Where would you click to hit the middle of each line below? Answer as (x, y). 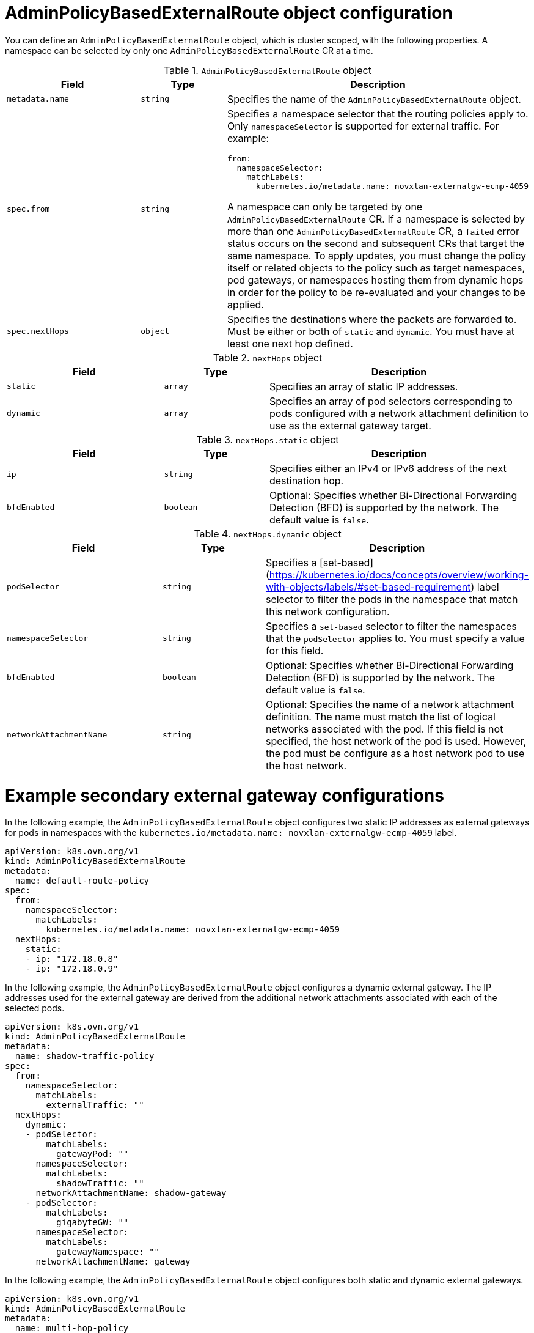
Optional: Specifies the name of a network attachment (390, 704)
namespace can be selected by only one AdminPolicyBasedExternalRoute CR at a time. (189, 50)
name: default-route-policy (82, 881)
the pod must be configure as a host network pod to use (395, 753)
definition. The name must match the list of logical (380, 716)
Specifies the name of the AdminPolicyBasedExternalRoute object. (374, 99)
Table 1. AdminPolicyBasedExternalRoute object (268, 70)
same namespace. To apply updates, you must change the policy (377, 255)
